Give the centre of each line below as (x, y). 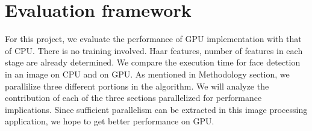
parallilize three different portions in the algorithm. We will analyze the (137, 86)
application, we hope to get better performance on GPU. (110, 121)
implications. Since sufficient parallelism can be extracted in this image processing (156, 109)
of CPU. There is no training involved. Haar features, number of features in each (154, 50)
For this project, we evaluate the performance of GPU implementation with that (153, 39)
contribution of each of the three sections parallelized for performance (133, 98)
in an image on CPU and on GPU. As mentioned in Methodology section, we (147, 74)
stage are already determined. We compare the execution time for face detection (153, 62)
